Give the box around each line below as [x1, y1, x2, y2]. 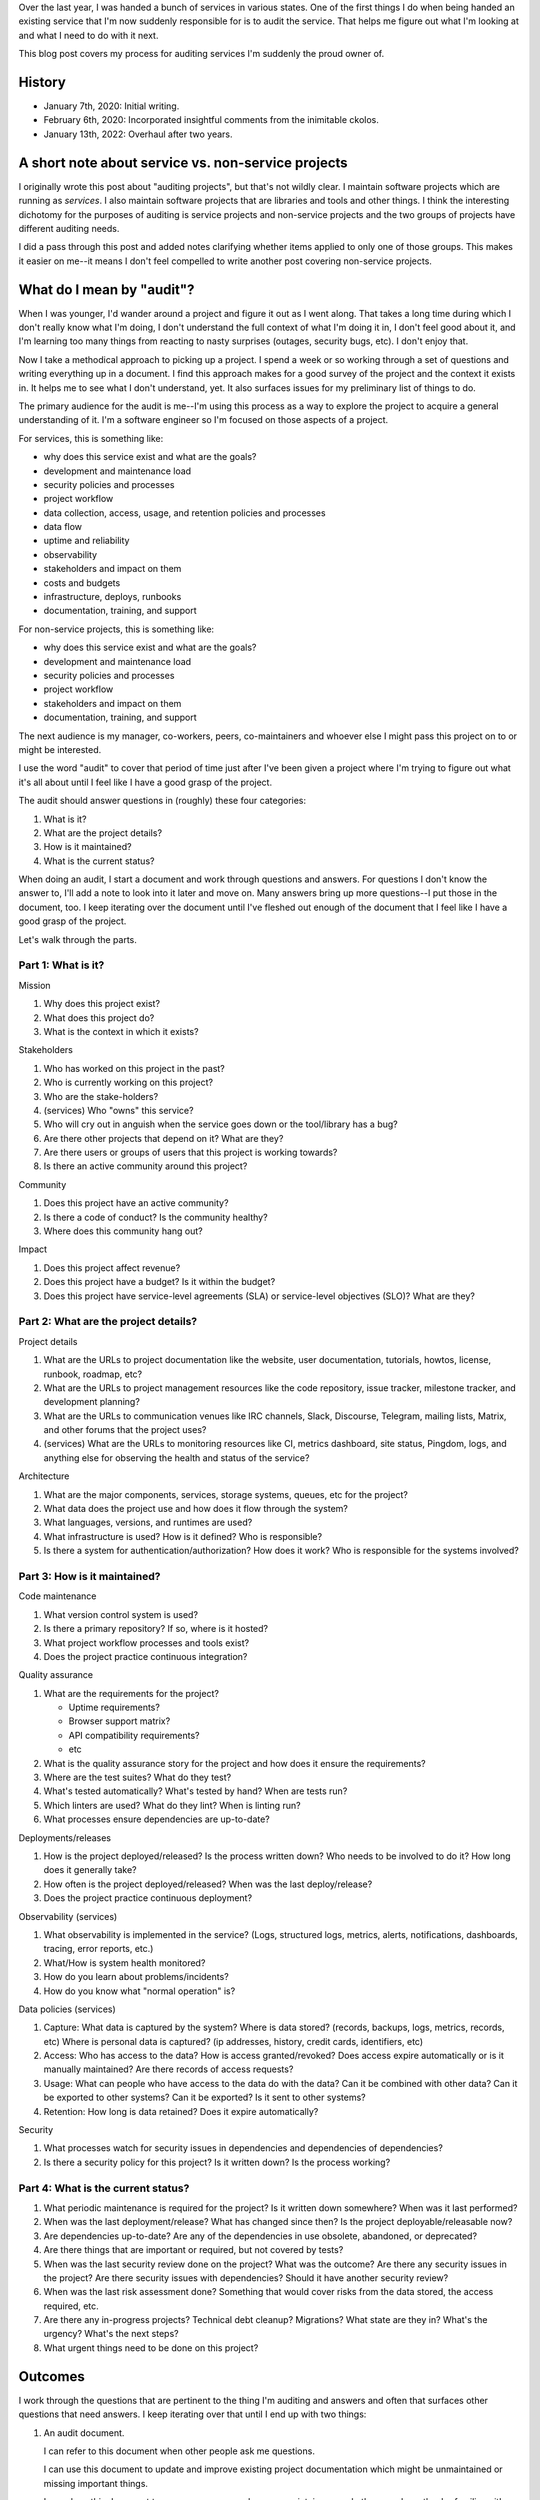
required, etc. [43, 2300, 99, 2312]
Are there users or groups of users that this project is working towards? [43, 1146, 338, 1159]
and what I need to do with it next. [18, 29, 159, 41]
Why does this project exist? [43, 998, 160, 1010]
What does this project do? [43, 1011, 155, 1024]
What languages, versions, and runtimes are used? [43, 1516, 253, 1529]
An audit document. [43, 2426, 125, 2439]
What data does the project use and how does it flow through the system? [43, 1503, 349, 1515]
